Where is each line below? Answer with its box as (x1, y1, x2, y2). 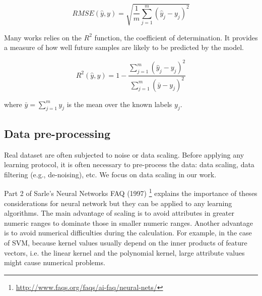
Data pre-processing (4, 125, 111, 141)
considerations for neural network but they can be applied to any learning (4, 198, 232, 208)
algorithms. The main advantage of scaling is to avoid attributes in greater (4, 208, 235, 218)
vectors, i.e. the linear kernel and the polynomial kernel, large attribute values (4, 247, 245, 258)
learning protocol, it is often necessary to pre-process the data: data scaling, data (4, 159, 254, 170)
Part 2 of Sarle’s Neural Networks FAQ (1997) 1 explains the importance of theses (4, 186, 257, 199)
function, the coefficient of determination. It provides (94, 32, 258, 42)
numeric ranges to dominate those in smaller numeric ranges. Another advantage (4, 217, 253, 228)
